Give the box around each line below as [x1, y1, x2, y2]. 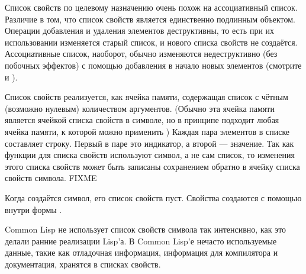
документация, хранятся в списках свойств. [5, 257, 161, 270]
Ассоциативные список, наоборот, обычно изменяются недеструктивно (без [5, 47, 278, 60]
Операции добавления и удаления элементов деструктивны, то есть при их [5, 24, 275, 37]
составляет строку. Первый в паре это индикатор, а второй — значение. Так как [5, 137, 294, 149]
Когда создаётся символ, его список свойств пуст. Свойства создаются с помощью [5, 191, 302, 204]
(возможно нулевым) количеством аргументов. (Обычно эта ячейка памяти [5, 102, 275, 114]
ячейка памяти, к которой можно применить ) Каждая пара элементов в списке [5, 125, 290, 137]
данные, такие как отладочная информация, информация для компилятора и [5, 246, 278, 259]
